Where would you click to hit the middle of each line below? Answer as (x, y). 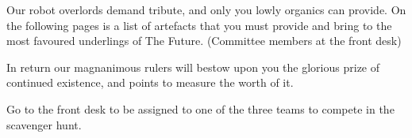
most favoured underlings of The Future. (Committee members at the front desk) (204, 41)
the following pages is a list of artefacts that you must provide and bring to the (199, 25)
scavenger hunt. (44, 124)
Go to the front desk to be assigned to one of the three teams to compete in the (200, 108)
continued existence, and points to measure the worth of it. (150, 82)
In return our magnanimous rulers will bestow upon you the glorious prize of (193, 67)
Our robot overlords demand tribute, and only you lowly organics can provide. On (206, 9)
